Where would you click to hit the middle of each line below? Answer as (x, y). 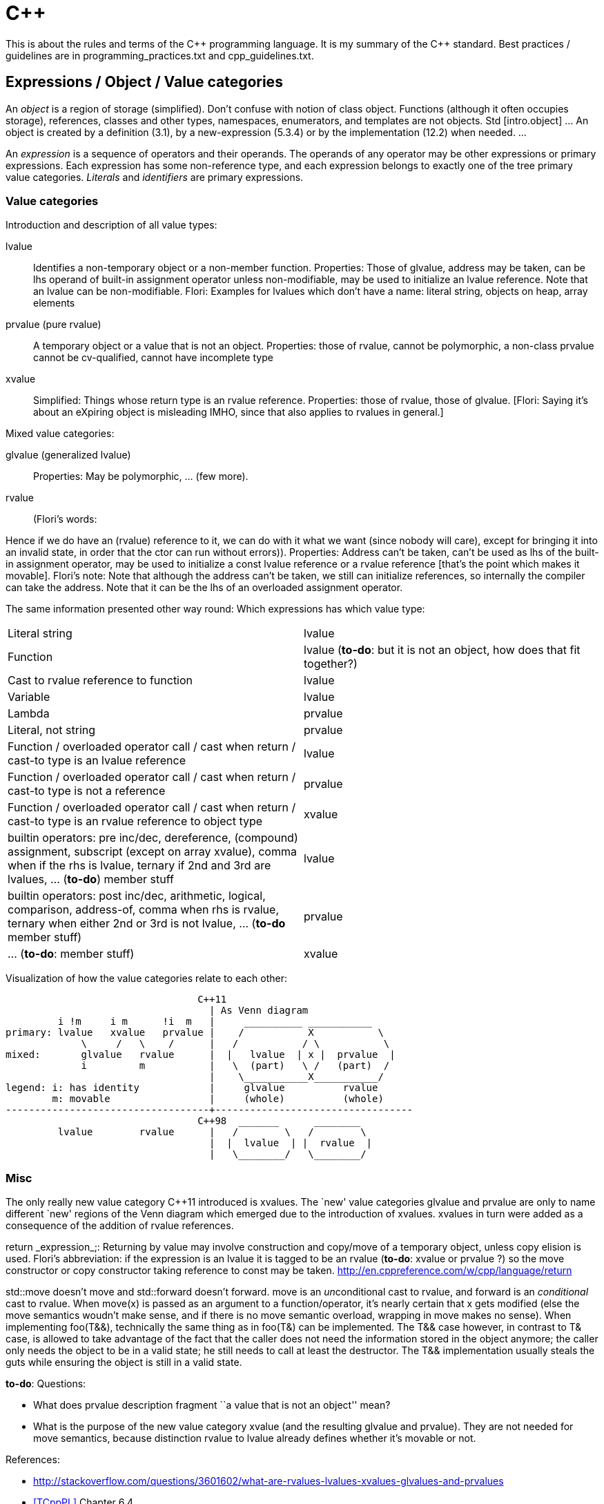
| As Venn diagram (259, 1011)
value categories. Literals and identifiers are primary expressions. (155, 177)
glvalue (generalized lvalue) (68, 455)
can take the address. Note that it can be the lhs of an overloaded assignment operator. (204, 588)
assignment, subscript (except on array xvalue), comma (152, 852)
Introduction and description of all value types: (111, 225)
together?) (331, 664)
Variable (29, 697)
